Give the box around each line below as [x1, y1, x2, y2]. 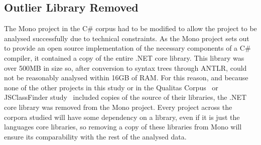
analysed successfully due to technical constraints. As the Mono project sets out [4, 33, 249, 43]
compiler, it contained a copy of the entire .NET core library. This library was [4, 52, 244, 63]
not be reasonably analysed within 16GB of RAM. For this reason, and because [4, 72, 248, 83]
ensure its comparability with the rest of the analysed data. [4, 131, 187, 141]
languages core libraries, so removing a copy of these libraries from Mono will [4, 121, 242, 132]
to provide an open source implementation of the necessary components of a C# [4, 43, 251, 53]
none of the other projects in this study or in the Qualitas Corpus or [4, 82, 218, 92]
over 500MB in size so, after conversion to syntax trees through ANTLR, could [4, 62, 247, 73]
